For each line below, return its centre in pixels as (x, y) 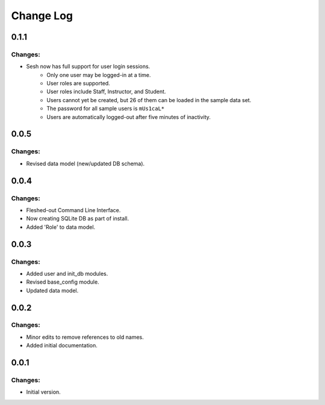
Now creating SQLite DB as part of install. (78, 219)
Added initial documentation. (62, 346)
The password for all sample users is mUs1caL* (106, 109)
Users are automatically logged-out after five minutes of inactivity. (128, 117)
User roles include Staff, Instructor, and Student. (106, 92)
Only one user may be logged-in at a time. (99, 75)
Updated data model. (52, 290)
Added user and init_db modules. (67, 273)
